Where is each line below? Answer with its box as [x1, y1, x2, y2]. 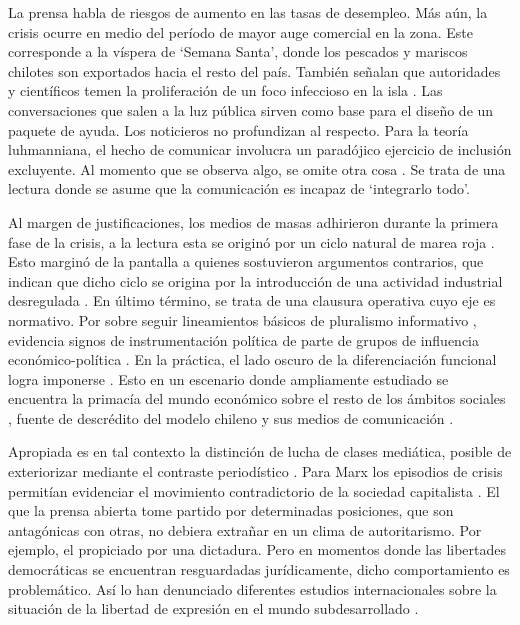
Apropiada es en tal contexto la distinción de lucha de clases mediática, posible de [8, 441, 512, 462]
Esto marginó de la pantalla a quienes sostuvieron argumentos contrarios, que [8, 251, 484, 272]
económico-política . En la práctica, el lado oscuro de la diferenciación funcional [8, 349, 497, 370]
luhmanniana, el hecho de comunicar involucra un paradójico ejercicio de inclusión [8, 139, 512, 160]
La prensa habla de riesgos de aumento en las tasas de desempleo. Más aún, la [8, 2, 488, 22]
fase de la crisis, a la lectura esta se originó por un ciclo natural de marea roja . [8, 231, 495, 252]
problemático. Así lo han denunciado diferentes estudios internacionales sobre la [8, 578, 497, 599]
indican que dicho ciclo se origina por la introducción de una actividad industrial [8, 270, 503, 291]
